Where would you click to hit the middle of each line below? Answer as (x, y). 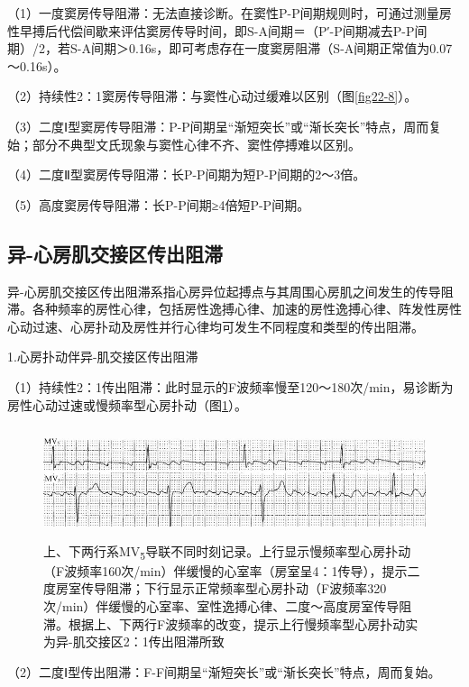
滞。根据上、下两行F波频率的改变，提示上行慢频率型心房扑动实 (231, 623)
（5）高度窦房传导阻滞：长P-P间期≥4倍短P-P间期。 (159, 204)
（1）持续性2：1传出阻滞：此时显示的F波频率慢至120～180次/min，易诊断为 (230, 386)
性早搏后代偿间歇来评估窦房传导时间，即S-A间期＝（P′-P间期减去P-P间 (217, 30)
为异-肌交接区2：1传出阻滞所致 (134, 641)
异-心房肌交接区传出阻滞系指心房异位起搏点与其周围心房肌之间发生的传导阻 (230, 291)
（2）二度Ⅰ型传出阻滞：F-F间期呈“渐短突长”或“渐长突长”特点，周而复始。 (224, 671)
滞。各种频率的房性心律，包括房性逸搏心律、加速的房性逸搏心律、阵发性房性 (234, 309)
